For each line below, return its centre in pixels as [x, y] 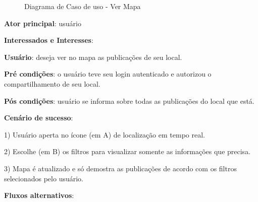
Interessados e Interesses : [49, 40]
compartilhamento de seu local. [52, 83]
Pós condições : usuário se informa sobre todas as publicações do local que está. [129, 100]
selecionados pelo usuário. [44, 178]
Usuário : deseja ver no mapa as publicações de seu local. [93, 57]
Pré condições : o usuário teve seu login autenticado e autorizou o [108, 74]
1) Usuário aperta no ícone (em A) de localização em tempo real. [105, 134]
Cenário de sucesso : [39, 118]
